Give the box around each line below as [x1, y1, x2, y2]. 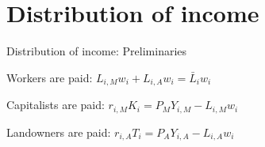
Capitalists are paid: [6, 96, 105, 113]
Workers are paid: [6, 69, 93, 85]
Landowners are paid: [6, 123, 111, 140]
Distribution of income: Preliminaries [6, 43, 187, 59]
